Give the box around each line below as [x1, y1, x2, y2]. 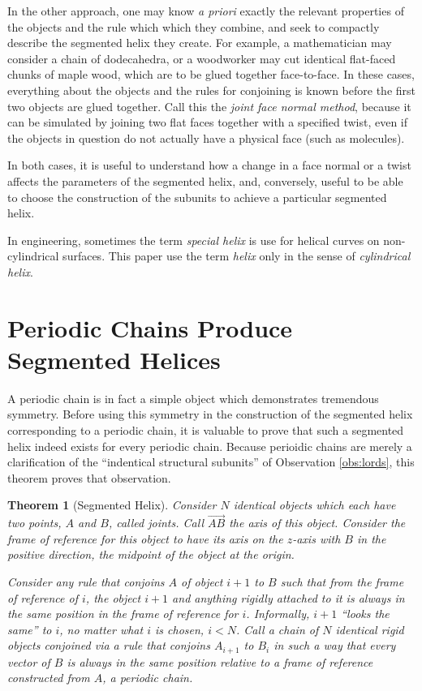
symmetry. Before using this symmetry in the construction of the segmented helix [7, 406, 413, 423]
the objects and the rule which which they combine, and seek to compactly [7, 18, 380, 35]
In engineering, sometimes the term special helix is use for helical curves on [7, 231, 380, 248]
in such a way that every [273, 637, 396, 654]
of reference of [7, 589, 78, 606]
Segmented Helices [7, 342, 221, 376]
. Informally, [246, 605, 310, 622]
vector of [7, 653, 50, 670]
